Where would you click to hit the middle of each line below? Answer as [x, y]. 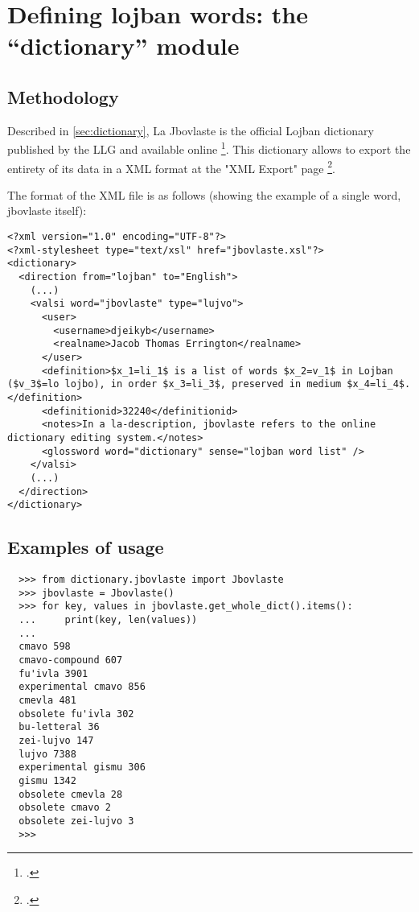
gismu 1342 [47, 780]
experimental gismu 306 [82, 768]
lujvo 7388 [47, 754]
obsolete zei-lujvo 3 [76, 821]
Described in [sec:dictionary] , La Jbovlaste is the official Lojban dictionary [191, 130]
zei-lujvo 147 [56, 740]
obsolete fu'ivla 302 [76, 714]
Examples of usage [86, 547]
